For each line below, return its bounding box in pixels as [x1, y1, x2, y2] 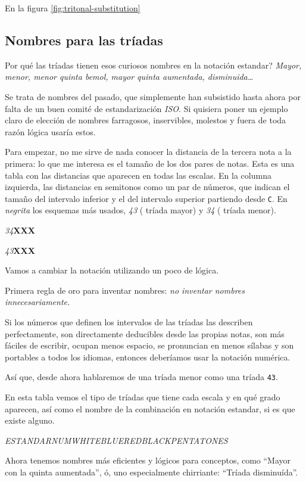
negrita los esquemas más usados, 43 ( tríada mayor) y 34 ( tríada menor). [5, 204, 276, 216]
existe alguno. [5, 414, 55, 427]
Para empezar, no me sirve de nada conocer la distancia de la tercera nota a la [5, 145, 292, 158]
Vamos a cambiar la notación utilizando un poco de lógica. [5, 264, 219, 276]
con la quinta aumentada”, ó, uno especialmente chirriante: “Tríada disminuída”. [5, 465, 298, 478]
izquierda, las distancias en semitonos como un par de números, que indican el [5, 181, 290, 193]
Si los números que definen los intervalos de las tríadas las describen [5, 315, 253, 328]
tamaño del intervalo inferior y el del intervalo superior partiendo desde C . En [5, 192, 288, 204]
